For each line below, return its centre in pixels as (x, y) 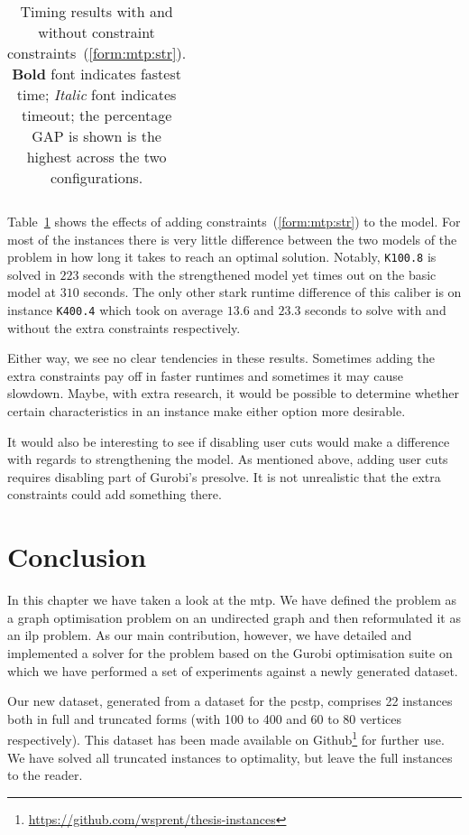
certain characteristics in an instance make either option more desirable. (207, 411)
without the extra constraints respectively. (124, 327)
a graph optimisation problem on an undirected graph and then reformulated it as (234, 617)
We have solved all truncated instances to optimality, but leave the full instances (230, 757)
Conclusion (77, 557)
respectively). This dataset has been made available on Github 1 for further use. (226, 738)
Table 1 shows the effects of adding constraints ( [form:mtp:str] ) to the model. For (234, 221)
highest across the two (97, 157)
